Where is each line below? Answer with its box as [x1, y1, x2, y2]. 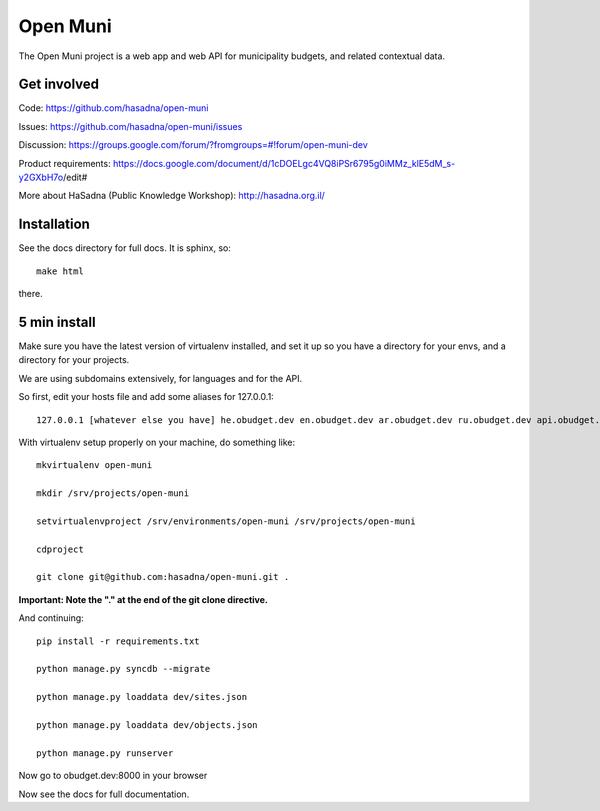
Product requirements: [18, 157, 111, 169]
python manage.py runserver [36, 747, 174, 759]
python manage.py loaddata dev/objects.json [36, 719, 259, 730]
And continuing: [18, 612, 84, 624]
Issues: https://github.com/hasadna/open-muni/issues [18, 120, 243, 132]
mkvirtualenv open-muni [36, 460, 153, 471]
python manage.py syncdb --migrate [36, 663, 211, 675]
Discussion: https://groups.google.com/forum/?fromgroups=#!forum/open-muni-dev [18, 139, 369, 151]
